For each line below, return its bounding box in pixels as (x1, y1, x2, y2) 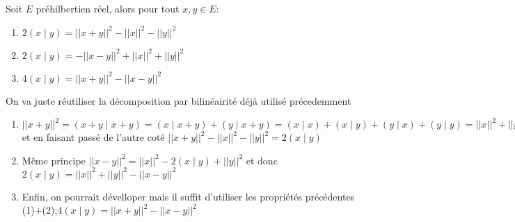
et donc (246, 153, 278, 167)
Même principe (22, 153, 86, 167)
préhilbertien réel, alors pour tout (35, 1, 180, 15)
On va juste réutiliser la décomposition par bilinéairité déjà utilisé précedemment (6, 93, 351, 108)
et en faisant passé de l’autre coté (22, 130, 165, 144)
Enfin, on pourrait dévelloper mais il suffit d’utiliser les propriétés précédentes (22, 189, 355, 203)
